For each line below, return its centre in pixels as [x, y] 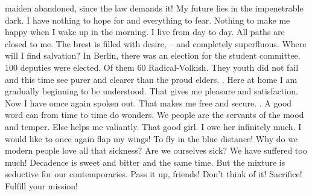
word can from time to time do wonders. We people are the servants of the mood [154, 115]
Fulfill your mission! [41, 185]
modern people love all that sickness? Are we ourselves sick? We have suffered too [156, 150]
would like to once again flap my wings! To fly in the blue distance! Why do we [151, 138]
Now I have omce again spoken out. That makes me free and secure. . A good [148, 103]
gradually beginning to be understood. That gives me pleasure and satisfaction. [151, 91]
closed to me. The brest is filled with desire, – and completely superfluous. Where [156, 43]
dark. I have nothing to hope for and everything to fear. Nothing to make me [148, 20]
